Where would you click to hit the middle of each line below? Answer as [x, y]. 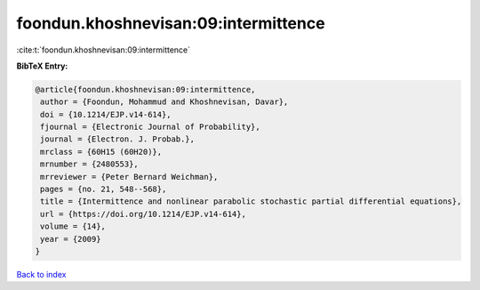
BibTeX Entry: [42, 66]
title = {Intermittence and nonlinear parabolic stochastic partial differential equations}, [251, 201]
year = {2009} [71, 239]
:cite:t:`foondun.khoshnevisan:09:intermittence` [104, 50]
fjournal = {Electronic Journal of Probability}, [151, 127]
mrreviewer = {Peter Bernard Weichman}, [129, 177]
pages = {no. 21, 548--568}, [104, 189]
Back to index [41, 274]
